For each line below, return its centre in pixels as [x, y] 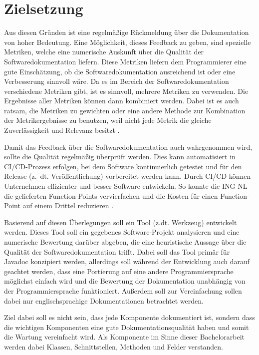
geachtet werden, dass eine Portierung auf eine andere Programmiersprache [119, 271]
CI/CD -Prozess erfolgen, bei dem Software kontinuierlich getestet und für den [123, 166]
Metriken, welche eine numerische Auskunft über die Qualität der [104, 52]
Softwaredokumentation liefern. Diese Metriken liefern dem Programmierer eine [125, 61]
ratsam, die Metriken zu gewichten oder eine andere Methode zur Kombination [125, 110]
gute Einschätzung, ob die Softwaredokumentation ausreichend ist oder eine [120, 71]
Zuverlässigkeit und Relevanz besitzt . [62, 130]
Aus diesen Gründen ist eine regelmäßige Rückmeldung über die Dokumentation [127, 32]
